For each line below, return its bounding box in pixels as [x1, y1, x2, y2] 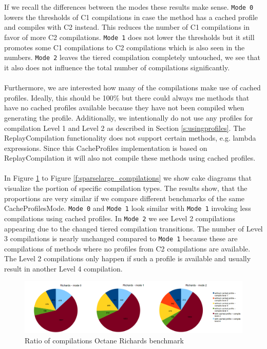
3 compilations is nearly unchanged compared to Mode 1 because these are [4, 233, 238, 244]
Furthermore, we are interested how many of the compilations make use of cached [4, 82, 261, 93]
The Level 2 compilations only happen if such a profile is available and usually [4, 253, 251, 264]
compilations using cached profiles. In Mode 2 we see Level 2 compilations [4, 212, 235, 223]
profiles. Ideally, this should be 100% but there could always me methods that [4, 92, 250, 103]
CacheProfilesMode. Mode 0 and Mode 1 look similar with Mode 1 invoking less [4, 203, 251, 214]
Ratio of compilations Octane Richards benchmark [25, 335, 184, 345]
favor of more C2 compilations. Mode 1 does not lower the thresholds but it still [4, 32, 255, 43]
